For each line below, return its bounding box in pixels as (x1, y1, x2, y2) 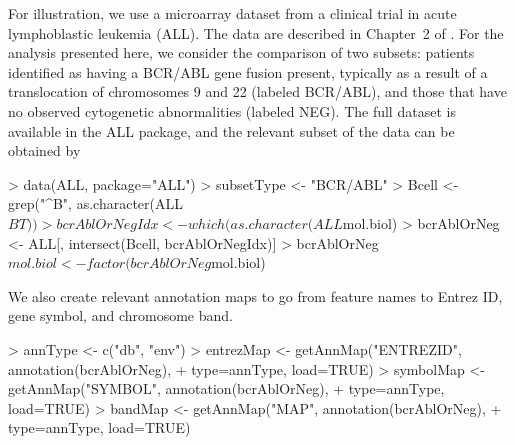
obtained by (8, 140, 81, 161)
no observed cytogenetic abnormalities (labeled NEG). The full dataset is (8, 100, 456, 121)
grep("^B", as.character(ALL (8, 193, 183, 214)
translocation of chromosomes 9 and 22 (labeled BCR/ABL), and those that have (8, 81, 507, 102)
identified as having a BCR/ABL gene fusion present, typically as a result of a (8, 61, 488, 82)
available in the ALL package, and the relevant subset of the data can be (8, 120, 455, 141)
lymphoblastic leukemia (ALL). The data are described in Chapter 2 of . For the (8, 22, 504, 43)
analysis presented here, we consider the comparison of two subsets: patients (8, 42, 475, 63)
